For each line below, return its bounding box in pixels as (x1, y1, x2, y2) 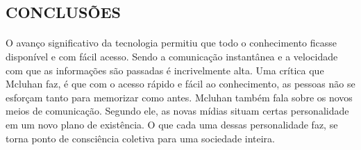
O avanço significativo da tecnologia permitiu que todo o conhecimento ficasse (6, 35, 337, 50)
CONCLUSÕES (6, 1, 121, 23)
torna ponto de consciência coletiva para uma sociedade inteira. (6, 131, 275, 145)
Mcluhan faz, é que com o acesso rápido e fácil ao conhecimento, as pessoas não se (6, 76, 355, 91)
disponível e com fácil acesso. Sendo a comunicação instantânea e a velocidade (6, 49, 338, 63)
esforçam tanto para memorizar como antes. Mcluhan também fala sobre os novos (6, 90, 353, 104)
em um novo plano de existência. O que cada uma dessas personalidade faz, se (6, 117, 338, 131)
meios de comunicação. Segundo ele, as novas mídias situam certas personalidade (6, 103, 349, 118)
